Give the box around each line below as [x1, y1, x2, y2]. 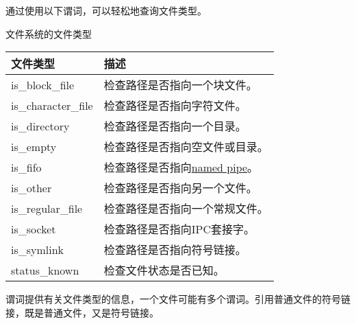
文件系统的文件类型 [5, 26, 92, 40]
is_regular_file [11, 200, 83, 216]
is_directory [11, 117, 70, 134]
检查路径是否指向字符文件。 [103, 97, 246, 114]
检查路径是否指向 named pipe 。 [103, 159, 259, 176]
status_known [11, 262, 79, 278]
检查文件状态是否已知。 [103, 262, 225, 279]
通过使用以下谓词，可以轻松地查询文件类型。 [5, 3, 207, 17]
